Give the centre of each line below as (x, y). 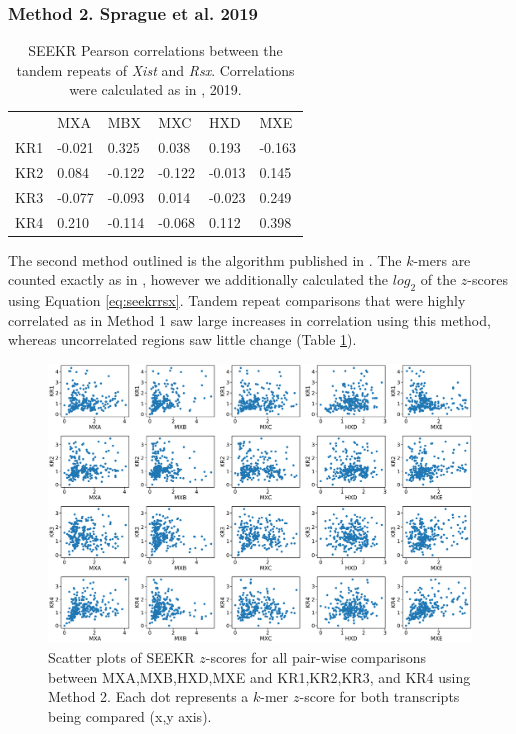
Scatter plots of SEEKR (121, 656)
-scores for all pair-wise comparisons (315, 656)
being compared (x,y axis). (130, 715)
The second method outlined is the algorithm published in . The (205, 259)
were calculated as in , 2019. (155, 89)
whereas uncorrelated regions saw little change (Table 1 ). (182, 339)
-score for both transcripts (379, 696)
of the (438, 279)
